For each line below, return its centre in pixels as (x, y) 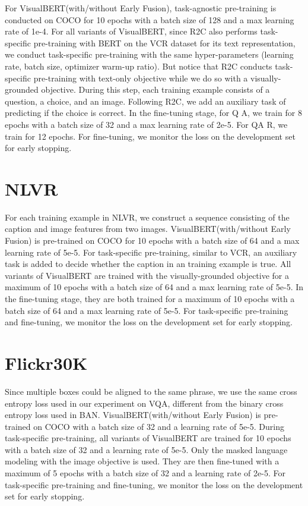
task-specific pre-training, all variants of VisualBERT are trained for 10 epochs (148, 438)
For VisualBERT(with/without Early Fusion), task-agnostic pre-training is (141, 8)
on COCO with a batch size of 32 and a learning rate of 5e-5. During (159, 426)
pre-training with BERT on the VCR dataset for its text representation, (164, 43)
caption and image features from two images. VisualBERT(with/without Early (148, 229)
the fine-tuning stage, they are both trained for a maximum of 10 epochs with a (150, 298)
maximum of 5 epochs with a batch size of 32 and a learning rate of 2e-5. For (145, 473)
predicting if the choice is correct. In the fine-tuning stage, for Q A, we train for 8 (153, 113)
